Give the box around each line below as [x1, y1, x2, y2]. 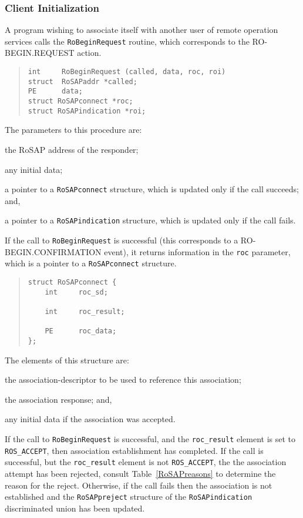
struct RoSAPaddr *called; [28, 77, 137, 86]
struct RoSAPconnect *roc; [28, 97, 133, 106]
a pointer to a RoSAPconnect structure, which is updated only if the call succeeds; [5, 183, 299, 195]
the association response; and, [5, 393, 112, 405]
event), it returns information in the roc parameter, [104, 245, 291, 258]
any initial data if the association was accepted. [5, 413, 176, 425]
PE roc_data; [45, 327, 117, 336]
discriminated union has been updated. [5, 502, 145, 514]
